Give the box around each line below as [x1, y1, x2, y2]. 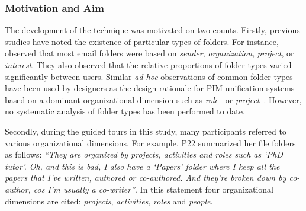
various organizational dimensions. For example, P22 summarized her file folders [5, 136, 296, 149]
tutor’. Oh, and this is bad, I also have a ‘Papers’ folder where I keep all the [5, 159, 280, 172]
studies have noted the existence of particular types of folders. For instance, [5, 35, 279, 47]
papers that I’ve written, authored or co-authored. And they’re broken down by [5, 171, 286, 184]
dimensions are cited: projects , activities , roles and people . [5, 194, 213, 207]
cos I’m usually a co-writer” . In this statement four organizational [33, 183, 273, 195]
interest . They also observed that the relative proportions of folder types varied [5, 59, 292, 71]
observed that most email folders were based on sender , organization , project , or [5, 47, 294, 59]
